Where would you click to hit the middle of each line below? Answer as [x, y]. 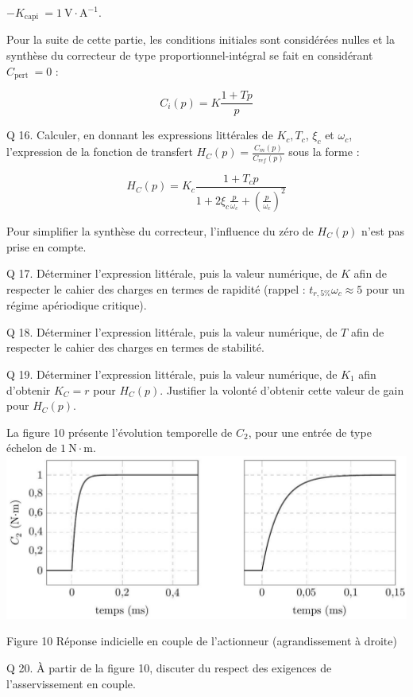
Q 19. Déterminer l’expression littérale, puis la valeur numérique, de [172, 374]
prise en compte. [46, 246]
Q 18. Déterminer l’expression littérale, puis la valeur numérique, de [172, 331]
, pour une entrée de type [310, 432]
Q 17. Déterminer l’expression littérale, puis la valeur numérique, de [172, 273]
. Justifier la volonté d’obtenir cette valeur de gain [282, 389]
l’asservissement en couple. [71, 683]
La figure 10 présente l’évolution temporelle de [120, 432]
